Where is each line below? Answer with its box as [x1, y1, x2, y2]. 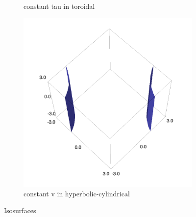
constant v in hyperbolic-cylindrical [24, 189, 130, 199]
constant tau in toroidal [24, 1, 95, 11]
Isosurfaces [4, 205, 36, 215]
